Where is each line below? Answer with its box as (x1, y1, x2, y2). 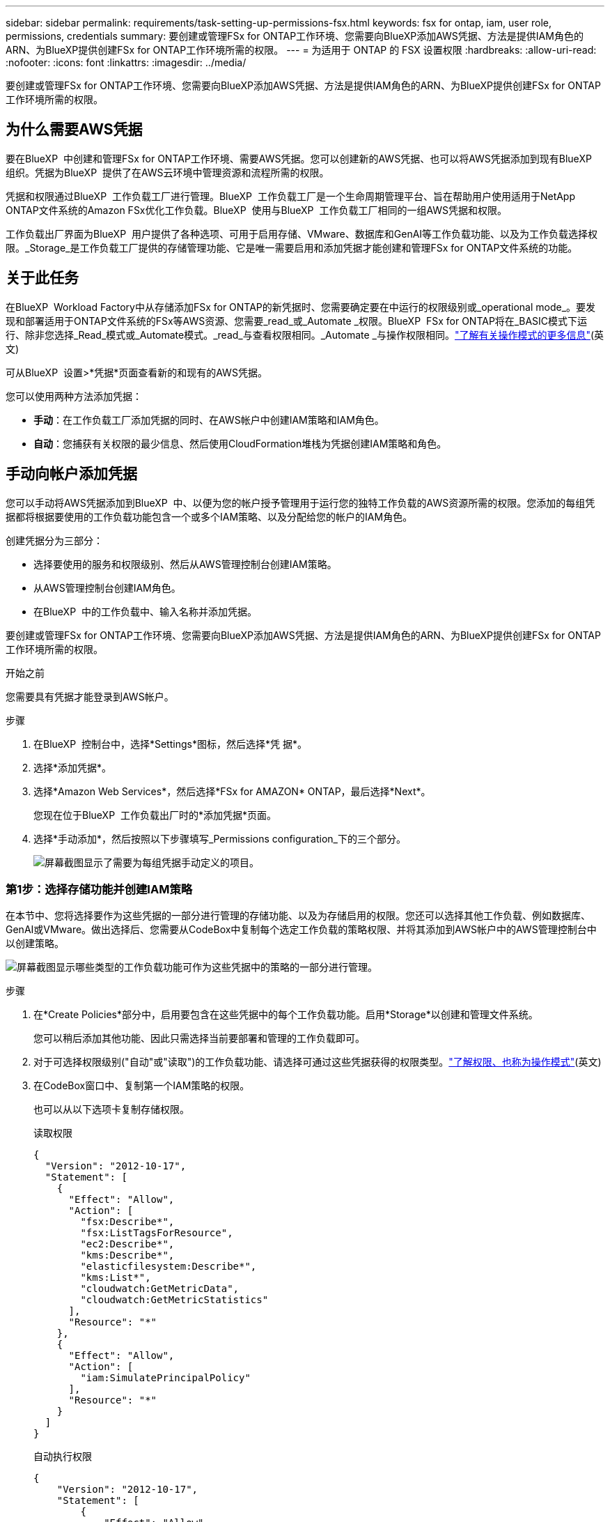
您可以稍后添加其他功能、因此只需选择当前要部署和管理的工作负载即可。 (33, 1032, 365, 1045)
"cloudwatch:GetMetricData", (80, 1283, 240, 1295)
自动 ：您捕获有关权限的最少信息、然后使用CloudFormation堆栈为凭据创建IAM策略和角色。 (33, 437, 447, 449)
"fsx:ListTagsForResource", (80, 1227, 233, 1239)
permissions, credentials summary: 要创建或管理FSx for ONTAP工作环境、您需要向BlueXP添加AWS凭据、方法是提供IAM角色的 (6, 30, 584, 42)
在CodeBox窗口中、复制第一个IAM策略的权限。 (33, 1079, 250, 1092)
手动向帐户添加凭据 (6, 465, 137, 483)
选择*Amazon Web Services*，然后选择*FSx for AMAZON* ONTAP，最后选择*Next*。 (33, 785, 431, 797)
